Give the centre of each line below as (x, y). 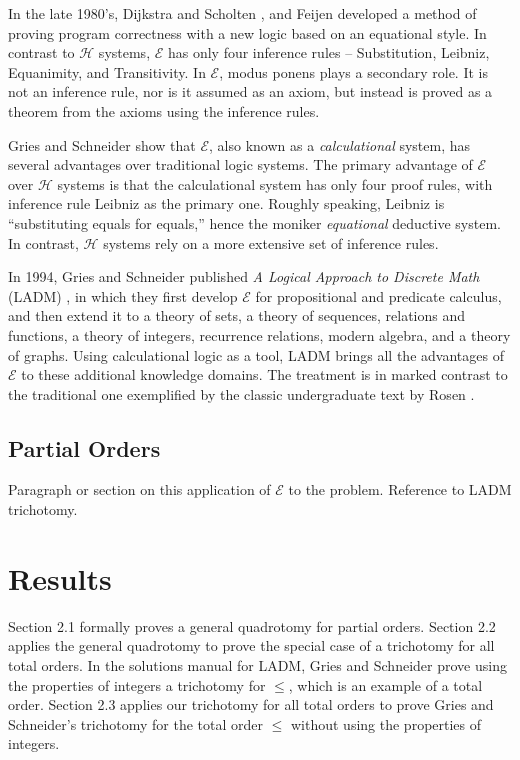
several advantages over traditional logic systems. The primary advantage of (240, 164)
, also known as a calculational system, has (340, 144)
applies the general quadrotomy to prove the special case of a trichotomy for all (251, 645)
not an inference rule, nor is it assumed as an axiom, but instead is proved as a (250, 91)
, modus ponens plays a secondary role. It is (353, 71)
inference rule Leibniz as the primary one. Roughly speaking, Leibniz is (226, 203)
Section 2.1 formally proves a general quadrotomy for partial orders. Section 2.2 (252, 625)
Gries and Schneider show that (102, 144)
